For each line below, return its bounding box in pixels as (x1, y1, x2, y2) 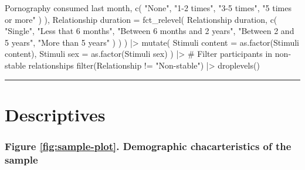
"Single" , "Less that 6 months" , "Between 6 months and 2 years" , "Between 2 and (5, 25, 294, 37)
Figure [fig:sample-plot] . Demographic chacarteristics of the (5, 138, 292, 153)
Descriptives (5, 102, 106, 126)
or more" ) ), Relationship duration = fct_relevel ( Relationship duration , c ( (5, 13, 277, 25)
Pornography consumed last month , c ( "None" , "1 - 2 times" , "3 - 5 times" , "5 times (5, 2, 292, 13)
